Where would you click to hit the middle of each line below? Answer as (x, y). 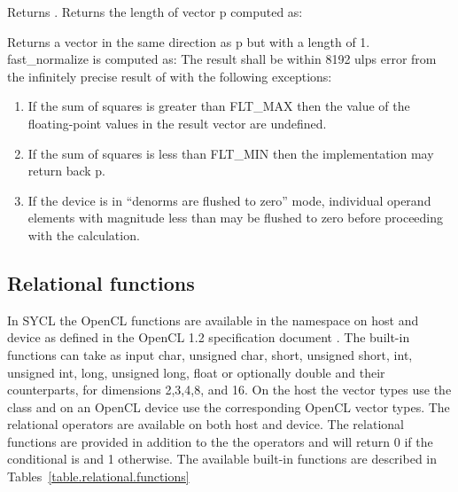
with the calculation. (84, 234)
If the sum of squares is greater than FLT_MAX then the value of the (219, 106)
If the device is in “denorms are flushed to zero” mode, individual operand (229, 200)
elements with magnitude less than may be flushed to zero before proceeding (236, 218)
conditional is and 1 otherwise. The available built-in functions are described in (222, 459)
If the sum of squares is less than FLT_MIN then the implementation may (231, 153)
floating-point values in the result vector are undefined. (177, 123)
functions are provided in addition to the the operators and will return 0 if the (220, 441)
